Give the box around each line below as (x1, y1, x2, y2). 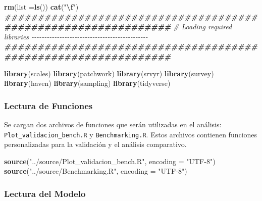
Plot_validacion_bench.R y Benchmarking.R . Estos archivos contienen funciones (4, 129, 257, 139)
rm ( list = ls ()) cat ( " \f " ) (4, 2, 79, 12)
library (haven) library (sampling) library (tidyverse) (4, 78, 171, 88)
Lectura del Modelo (4, 187, 86, 199)
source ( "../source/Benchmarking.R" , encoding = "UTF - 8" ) (4, 166, 187, 176)
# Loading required (173, 21, 232, 32)
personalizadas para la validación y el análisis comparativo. (4, 139, 187, 149)
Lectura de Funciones (4, 99, 93, 112)
